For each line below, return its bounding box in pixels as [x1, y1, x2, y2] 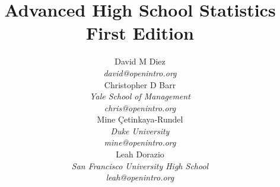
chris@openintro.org [104, 101, 176, 114]
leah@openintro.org [106, 171, 174, 183]
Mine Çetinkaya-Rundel [97, 113, 183, 125]
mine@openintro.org [104, 136, 176, 149]
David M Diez [114, 55, 166, 67]
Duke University [110, 124, 170, 137]
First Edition [86, 21, 194, 45]
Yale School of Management [90, 90, 190, 102]
